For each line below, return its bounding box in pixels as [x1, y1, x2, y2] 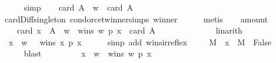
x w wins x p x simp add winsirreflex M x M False [8, 35, 271, 48]
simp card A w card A [24, 1, 133, 13]
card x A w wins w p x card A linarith [16, 24, 242, 37]
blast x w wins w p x [24, 47, 152, 59]
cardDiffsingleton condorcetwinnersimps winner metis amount [4, 12, 268, 25]
